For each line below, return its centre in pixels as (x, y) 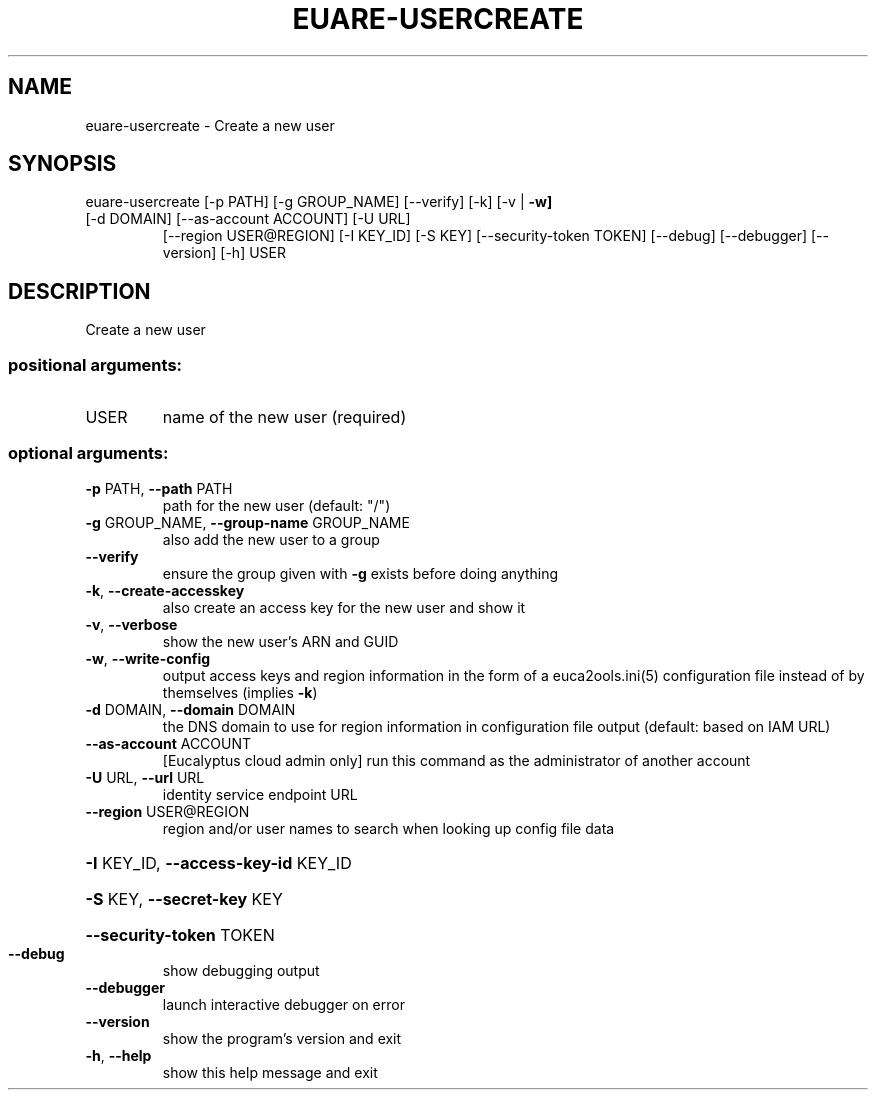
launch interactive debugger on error (283, 1004)
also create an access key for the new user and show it (344, 607)
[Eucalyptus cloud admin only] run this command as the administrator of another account (456, 760)
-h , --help (118, 1055)
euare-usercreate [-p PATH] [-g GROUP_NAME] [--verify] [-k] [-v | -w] (319, 202)
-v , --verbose (131, 624)
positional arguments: (95, 364)
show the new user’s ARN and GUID (280, 641)
